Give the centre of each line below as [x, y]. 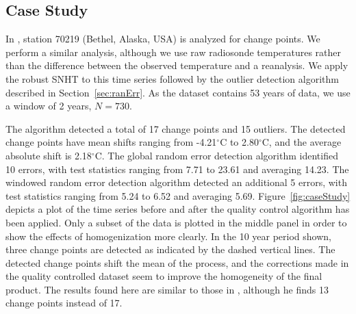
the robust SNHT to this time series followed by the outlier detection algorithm [172, 78]
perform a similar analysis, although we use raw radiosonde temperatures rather [174, 52]
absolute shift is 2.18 [49, 155]
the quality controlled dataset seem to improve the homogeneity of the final [164, 276]
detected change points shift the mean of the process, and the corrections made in [177, 262]
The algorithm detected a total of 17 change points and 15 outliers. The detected [176, 128]
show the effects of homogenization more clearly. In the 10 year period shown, [168, 236]
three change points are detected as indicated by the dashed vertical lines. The [170, 249]
